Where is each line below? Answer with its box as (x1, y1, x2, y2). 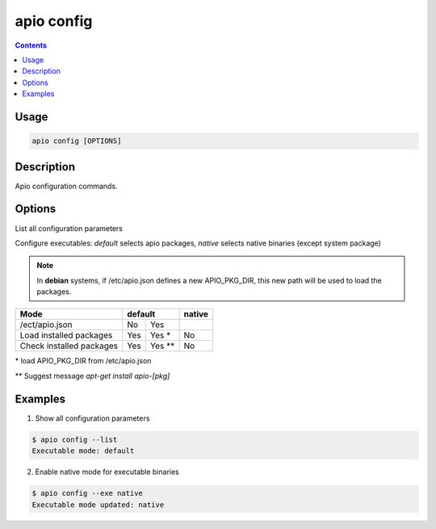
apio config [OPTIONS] (31, 136, 122, 145)
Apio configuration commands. (15, 181, 118, 191)
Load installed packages (19, 330, 113, 341)
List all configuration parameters (15, 223, 123, 233)
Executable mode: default (31, 447, 135, 456)
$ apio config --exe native (31, 489, 143, 498)
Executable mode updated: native (31, 500, 165, 509)
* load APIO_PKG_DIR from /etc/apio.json (15, 356, 152, 366)
